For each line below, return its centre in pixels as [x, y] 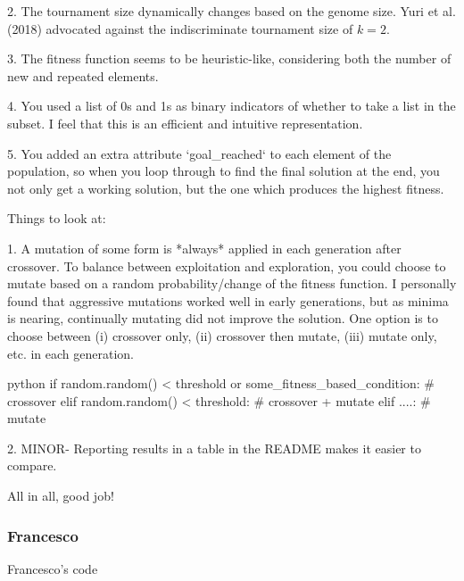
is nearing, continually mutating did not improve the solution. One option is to [223, 318]
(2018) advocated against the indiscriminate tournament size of [180, 28]
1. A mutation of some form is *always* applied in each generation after [204, 248]
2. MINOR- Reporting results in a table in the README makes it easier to [214, 448]
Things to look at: [57, 218]
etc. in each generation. [70, 353]
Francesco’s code [53, 568]
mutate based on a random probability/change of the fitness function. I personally [232, 283]
